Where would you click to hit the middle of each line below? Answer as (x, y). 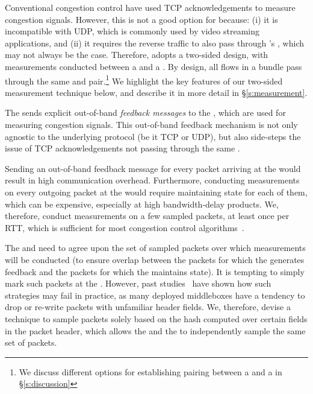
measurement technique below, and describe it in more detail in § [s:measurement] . (156, 92)
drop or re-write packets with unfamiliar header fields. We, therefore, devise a (148, 307)
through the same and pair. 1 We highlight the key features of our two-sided (144, 80)
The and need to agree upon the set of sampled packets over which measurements (155, 248)
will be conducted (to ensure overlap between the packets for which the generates (155, 259)
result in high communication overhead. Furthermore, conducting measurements (152, 180)
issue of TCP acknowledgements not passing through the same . (122, 148)
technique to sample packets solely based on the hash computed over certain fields (156, 318)
